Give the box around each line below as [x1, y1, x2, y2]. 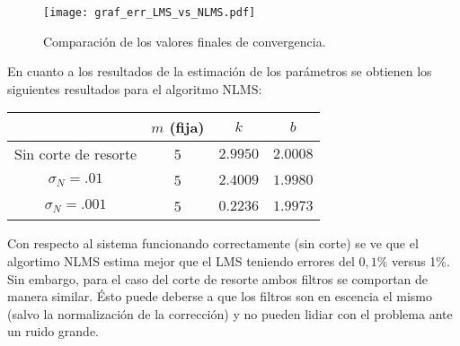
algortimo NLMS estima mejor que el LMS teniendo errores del [7, 252, 355, 271]
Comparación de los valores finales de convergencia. [43, 31, 326, 50]
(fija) [169, 117, 205, 138]
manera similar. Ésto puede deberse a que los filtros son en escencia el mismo [7, 287, 433, 306]
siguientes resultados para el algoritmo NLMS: [7, 79, 262, 98]
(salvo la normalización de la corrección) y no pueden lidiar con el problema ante [7, 304, 453, 323]
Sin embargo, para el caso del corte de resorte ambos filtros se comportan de [7, 269, 429, 288]
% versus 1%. [376, 252, 450, 271]
